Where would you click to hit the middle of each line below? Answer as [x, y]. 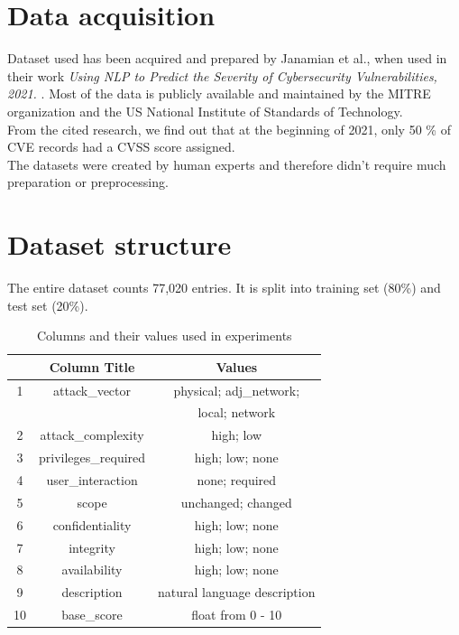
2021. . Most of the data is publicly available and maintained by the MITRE [219, 93]
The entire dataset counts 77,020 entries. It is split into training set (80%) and [224, 287]
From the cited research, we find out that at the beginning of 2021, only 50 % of [229, 129]
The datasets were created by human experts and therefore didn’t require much [227, 164]
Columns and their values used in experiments [164, 336]
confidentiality [92, 524]
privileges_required [92, 458]
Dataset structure [119, 244]
